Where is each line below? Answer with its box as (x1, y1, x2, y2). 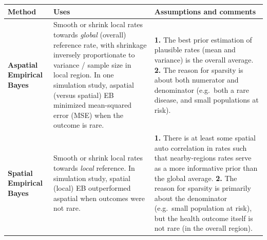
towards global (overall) (53, 29, 126, 39)
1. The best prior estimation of (154, 34, 252, 45)
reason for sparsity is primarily (154, 183, 251, 193)
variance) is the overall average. (154, 54, 254, 65)
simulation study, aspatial (53, 79, 134, 90)
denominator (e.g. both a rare (154, 84, 249, 95)
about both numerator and (154, 74, 239, 85)
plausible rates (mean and (154, 44, 236, 55)
